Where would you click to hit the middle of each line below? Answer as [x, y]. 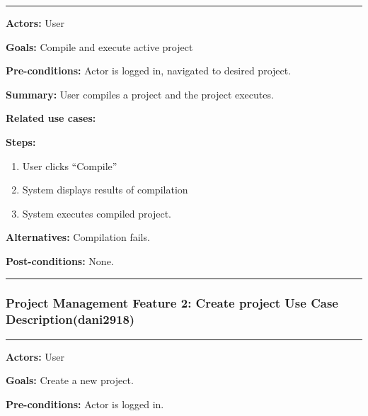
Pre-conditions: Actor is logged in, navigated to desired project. [149, 71]
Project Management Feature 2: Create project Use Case [172, 303]
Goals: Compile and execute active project [99, 46]
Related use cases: [51, 118]
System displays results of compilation [105, 190]
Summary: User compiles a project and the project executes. [140, 94]
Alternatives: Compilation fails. [78, 237]
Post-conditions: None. [60, 260]
